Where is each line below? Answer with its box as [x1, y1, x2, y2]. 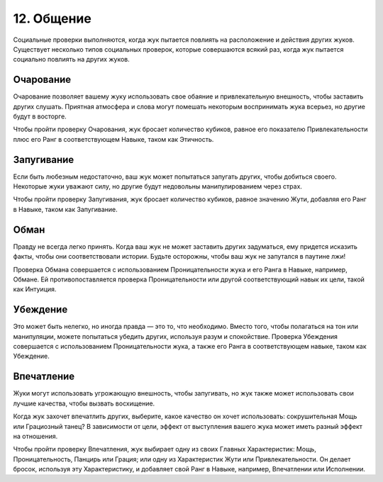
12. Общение [13, 11, 91, 26]
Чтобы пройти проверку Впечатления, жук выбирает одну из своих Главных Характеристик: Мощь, [13, 445, 317, 454]
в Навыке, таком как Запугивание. [13, 205, 118, 213]
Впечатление [13, 371, 75, 383]
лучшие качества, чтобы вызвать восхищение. [13, 399, 155, 408]
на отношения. [13, 432, 58, 440]
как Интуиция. [13, 285, 57, 293]
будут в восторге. [13, 112, 67, 120]
